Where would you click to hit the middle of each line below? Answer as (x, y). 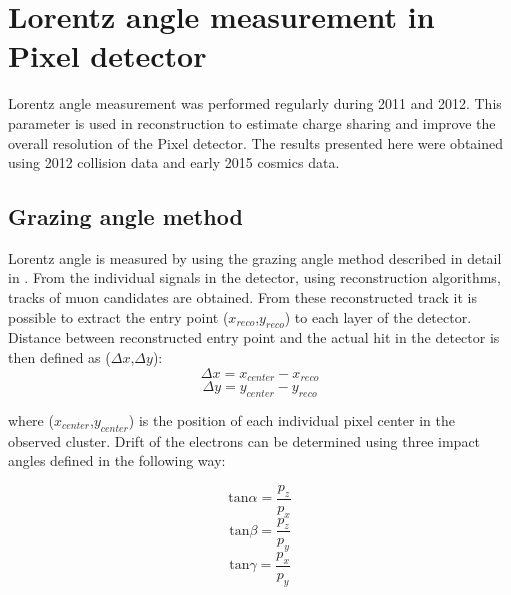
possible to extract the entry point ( (118, 316)
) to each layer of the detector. (378, 316)
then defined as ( (59, 357)
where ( (31, 419)
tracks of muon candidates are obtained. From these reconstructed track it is (243, 297)
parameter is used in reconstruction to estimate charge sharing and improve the (252, 122)
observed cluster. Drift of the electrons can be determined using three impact (244, 440)
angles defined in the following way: (117, 460)
